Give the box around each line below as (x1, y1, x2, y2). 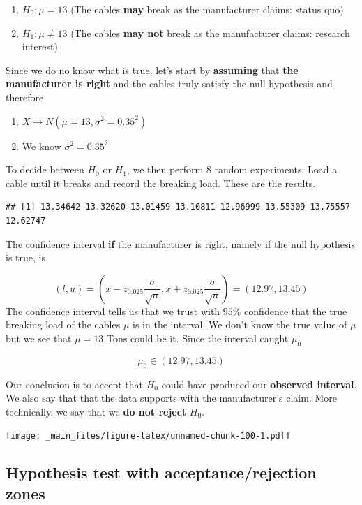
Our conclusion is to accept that (6, 376, 143, 391)
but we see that (6, 330, 72, 345)
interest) (22, 39, 58, 54)
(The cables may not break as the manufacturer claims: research (70, 25, 350, 40)
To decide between (6, 162, 84, 177)
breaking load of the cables (6, 317, 121, 332)
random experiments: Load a (214, 162, 338, 177)
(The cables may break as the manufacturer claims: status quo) (70, 2, 344, 16)
